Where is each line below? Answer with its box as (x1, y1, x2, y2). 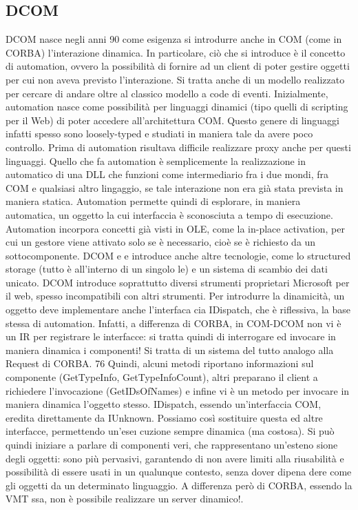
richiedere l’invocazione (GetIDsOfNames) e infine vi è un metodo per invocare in (6, 383, 350, 398)
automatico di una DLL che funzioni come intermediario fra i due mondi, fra (6, 167, 328, 182)
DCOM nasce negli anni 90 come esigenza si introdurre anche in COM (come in (6, 32, 342, 46)
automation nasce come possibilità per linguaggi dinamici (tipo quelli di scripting (6, 99, 348, 114)
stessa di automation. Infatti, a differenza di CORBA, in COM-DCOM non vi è (6, 315, 341, 330)
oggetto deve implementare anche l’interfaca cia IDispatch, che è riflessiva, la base (6, 302, 351, 317)
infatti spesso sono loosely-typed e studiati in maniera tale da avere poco (6, 126, 313, 141)
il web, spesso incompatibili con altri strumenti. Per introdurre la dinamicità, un (6, 288, 345, 303)
